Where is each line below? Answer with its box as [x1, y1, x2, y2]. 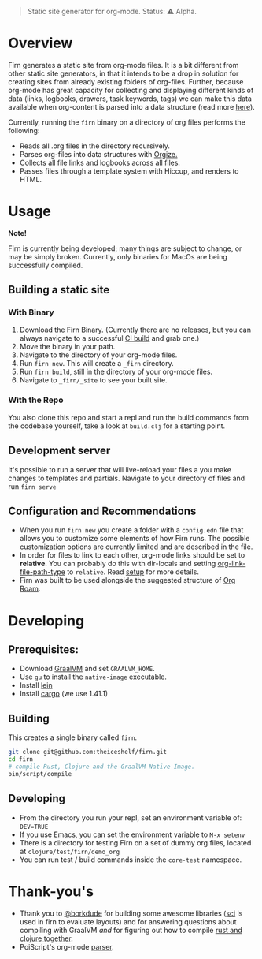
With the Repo [8, 394, 64, 405]
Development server [8, 444, 111, 457]
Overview [8, 35, 73, 52]
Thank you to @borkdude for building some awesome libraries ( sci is [19, 909, 243, 918]
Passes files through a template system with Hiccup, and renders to [19, 166, 239, 176]
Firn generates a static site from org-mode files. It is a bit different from [8, 60, 239, 69]
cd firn [8, 756, 34, 763]
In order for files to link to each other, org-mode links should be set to [19, 550, 245, 560]
